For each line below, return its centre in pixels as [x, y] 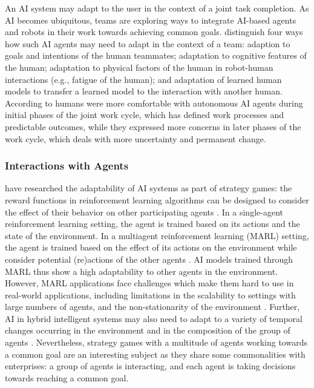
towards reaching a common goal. [67, 377]
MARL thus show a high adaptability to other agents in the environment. [142, 271]
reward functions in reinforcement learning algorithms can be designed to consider [157, 199]
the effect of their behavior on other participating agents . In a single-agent [144, 212]
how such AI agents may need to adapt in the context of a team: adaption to [148, 43]
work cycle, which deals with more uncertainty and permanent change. [136, 138]
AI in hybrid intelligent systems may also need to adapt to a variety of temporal [154, 318]
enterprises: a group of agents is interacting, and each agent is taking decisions [150, 366]
